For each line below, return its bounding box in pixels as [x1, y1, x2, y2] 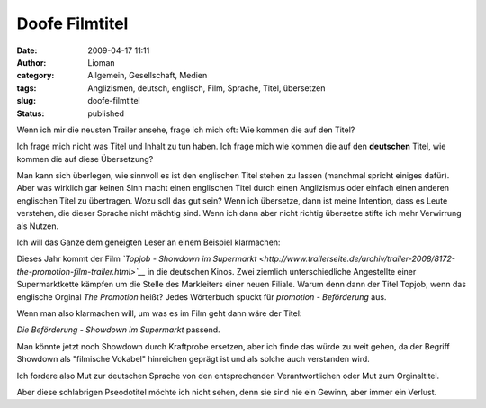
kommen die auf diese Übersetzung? [16, 153, 154, 164]
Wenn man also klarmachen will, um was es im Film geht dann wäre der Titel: [16, 307, 302, 319]
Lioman [87, 57, 116, 68]
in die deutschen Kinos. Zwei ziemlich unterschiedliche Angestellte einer [147, 266, 417, 277]
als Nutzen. [16, 221, 58, 231]
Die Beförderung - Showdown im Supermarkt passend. [16, 324, 220, 335]
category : [16, 70, 55, 81]
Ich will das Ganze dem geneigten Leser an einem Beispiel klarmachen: [16, 237, 281, 248]
